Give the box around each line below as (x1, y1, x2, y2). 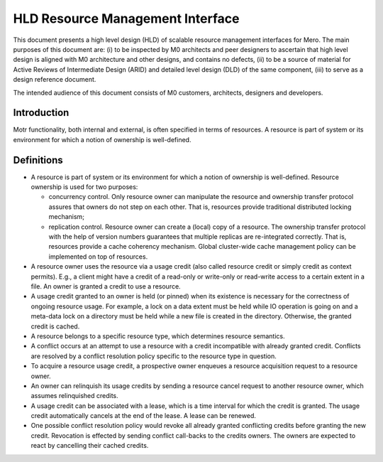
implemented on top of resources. (48, 252, 148, 261)
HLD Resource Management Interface (13, 11, 240, 26)
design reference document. (13, 75, 96, 84)
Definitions (13, 154, 63, 166)
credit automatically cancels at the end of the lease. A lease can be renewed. (30, 412, 257, 420)
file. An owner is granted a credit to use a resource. (30, 282, 181, 291)
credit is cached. (30, 322, 80, 331)
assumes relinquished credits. (30, 392, 118, 400)
